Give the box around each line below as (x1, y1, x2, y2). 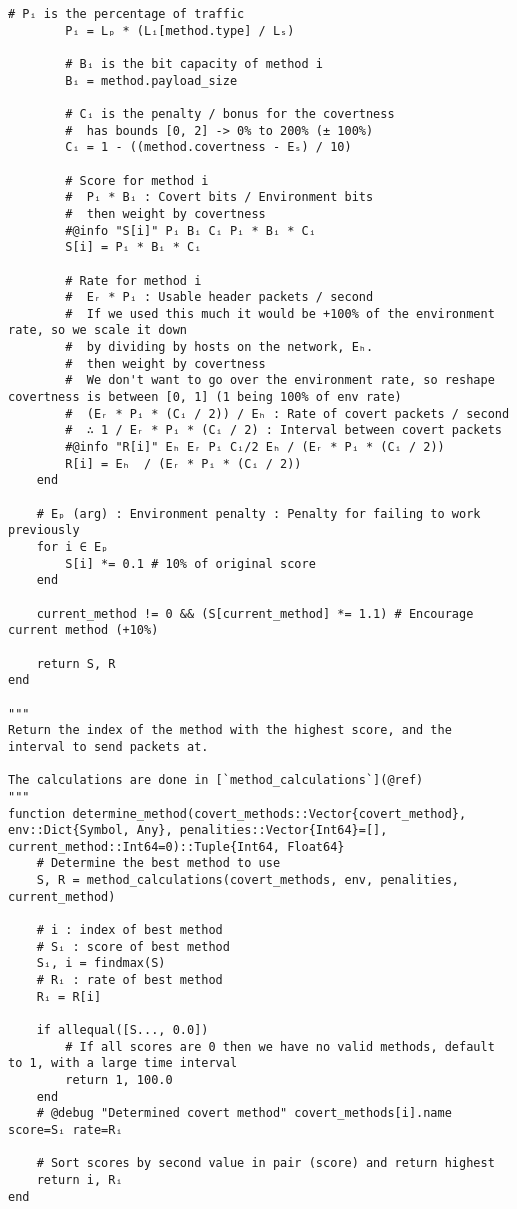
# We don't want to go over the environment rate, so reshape (65, 373, 495, 388)
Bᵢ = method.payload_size (65, 73, 238, 88)
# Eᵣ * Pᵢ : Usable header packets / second (65, 290, 374, 305)
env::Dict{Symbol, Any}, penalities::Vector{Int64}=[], (8, 823, 388, 838)
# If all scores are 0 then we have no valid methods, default (65, 1039, 495, 1054)
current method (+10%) (8, 623, 159, 638)
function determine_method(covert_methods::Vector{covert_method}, (8, 806, 467, 821)
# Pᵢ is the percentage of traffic (8, 7, 245, 21)
